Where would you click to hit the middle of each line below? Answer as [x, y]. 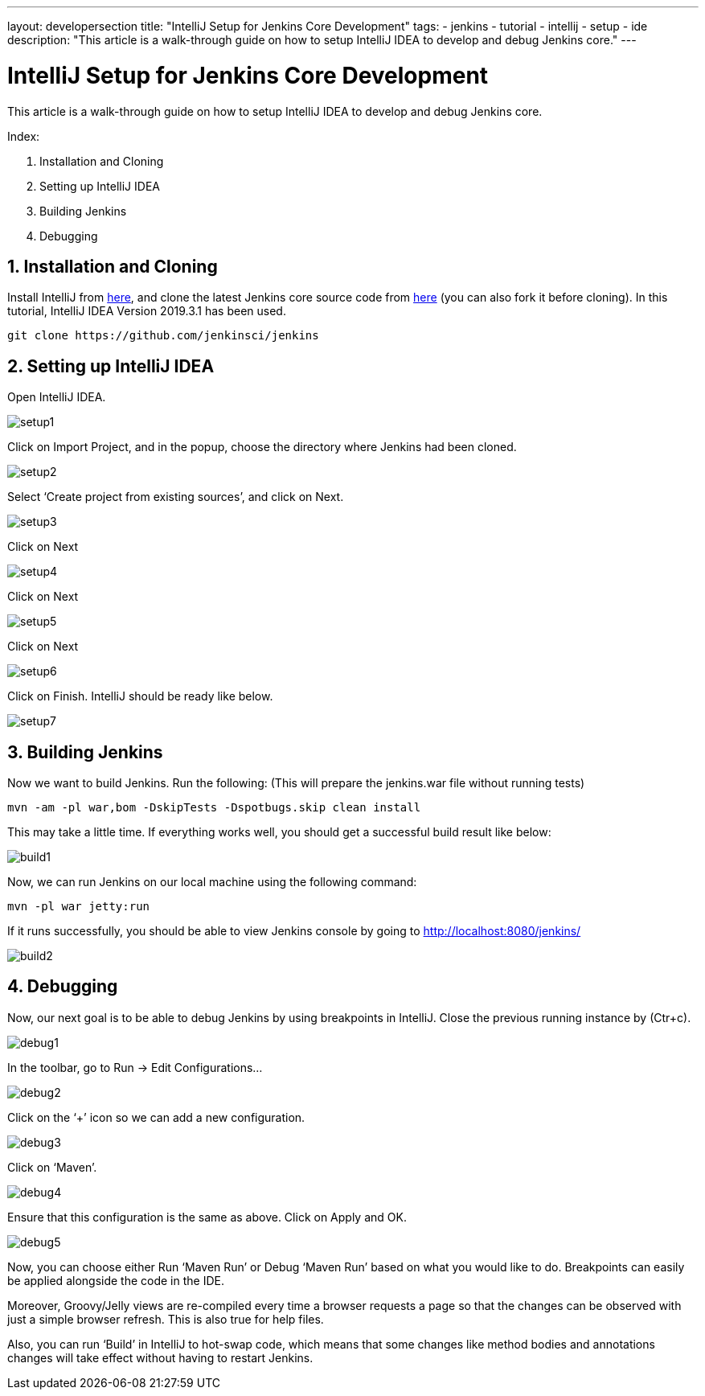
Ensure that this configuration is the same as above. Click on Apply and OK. [207, 1217]
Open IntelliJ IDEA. [57, 397]
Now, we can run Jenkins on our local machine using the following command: [212, 882]
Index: [24, 136]
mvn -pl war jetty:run [79, 907]
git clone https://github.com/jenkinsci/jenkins [163, 336]
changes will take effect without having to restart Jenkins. [160, 1357]
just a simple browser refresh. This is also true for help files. [166, 1319]
